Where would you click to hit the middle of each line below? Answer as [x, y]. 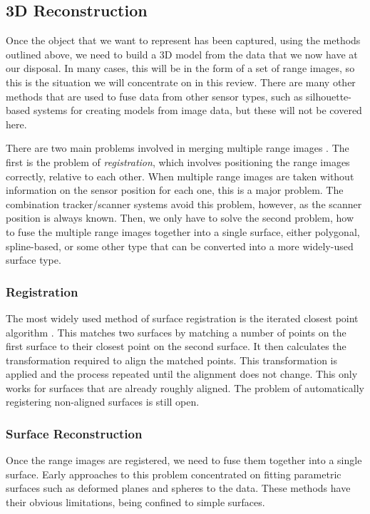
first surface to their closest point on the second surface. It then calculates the [176, 346]
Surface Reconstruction [74, 433]
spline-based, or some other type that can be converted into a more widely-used [180, 246]
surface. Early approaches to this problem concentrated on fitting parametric [174, 474]
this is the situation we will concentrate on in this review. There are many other [181, 82]
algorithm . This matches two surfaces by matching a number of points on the [176, 332]
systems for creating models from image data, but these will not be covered [197, 110]
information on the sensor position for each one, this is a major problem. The [175, 190]
